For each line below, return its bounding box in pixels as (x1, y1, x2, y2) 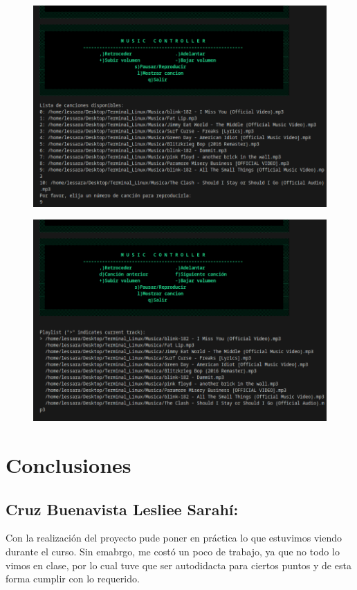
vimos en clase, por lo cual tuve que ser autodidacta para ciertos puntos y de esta (6, 557, 351, 572)
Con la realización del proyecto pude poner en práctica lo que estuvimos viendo (6, 530, 342, 545)
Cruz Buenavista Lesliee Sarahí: (6, 498, 239, 519)
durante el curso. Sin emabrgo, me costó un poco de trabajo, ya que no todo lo (6, 544, 340, 558)
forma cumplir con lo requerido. (6, 571, 140, 586)
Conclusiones (6, 451, 131, 479)
